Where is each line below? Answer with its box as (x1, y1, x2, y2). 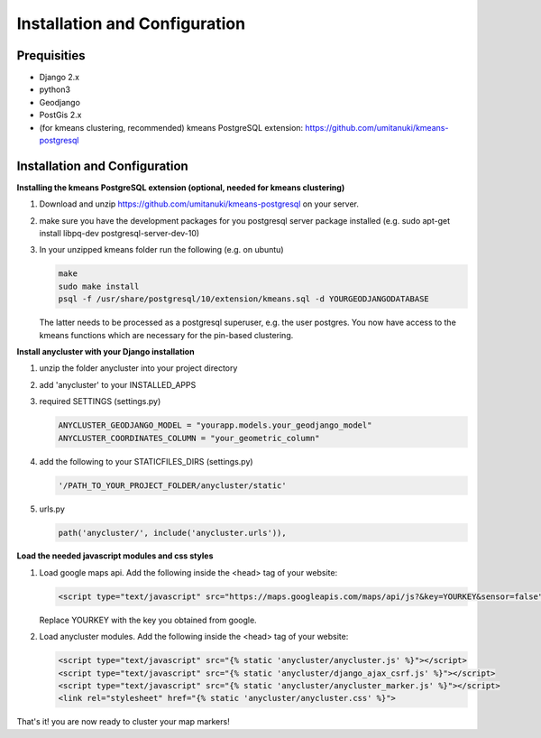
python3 (39, 84, 71, 95)
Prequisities (16, 48, 86, 63)
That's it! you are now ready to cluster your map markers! (16, 716, 230, 727)
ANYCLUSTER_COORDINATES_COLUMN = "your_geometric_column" (58, 433, 320, 443)
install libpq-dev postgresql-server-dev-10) (39, 228, 200, 239)
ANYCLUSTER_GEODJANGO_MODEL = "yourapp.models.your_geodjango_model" (58, 420, 372, 430)
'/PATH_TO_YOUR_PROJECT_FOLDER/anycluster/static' (58, 480, 288, 491)
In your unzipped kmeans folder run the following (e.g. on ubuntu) (39, 244, 284, 255)
